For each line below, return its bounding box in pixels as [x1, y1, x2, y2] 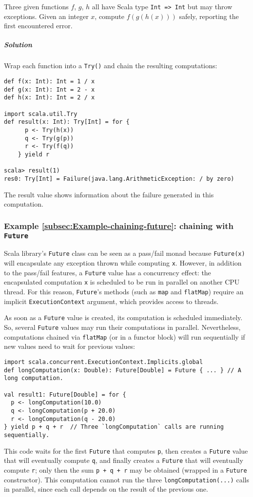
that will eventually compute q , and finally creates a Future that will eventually [4, 455, 243, 465]
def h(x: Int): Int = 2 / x [4, 94, 95, 101]
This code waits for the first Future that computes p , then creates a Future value [4, 445, 248, 456]
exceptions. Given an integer [4, 11, 89, 21]
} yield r [18, 151, 50, 158]
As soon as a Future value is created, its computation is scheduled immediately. [4, 312, 243, 323]
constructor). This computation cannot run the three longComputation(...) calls [4, 474, 249, 484]
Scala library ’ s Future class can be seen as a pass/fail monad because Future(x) [4, 248, 245, 258]
